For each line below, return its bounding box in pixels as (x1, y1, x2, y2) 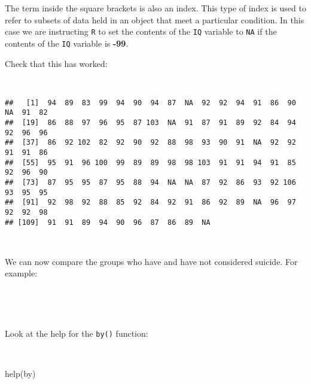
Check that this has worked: (5, 57, 108, 69)
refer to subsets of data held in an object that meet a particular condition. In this (5, 13, 304, 26)
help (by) (5, 367, 36, 380)
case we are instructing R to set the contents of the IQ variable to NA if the (5, 25, 277, 38)
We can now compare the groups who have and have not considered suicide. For (5, 255, 298, 267)
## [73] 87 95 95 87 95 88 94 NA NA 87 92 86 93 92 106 (5, 178, 296, 187)
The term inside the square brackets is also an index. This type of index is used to (5, 2, 306, 14)
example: (5, 267, 38, 279)
